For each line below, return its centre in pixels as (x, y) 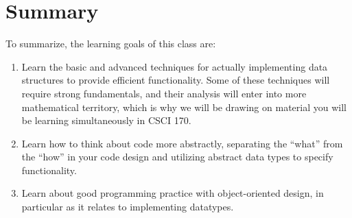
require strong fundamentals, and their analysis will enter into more (164, 93)
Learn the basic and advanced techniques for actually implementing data (175, 66)
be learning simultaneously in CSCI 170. (106, 120)
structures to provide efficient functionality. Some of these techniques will (176, 80)
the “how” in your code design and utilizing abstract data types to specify (177, 157)
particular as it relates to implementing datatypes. (128, 207)
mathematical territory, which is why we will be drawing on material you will (184, 107)
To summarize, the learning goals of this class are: (111, 44)
